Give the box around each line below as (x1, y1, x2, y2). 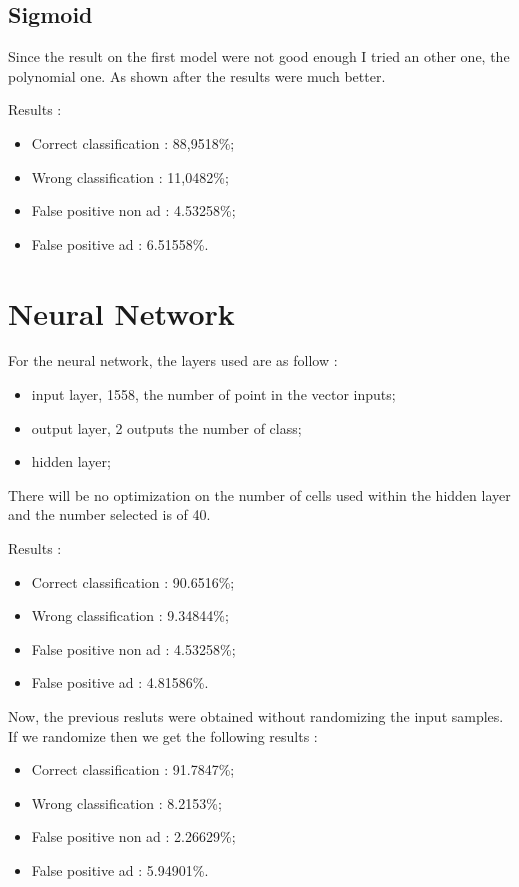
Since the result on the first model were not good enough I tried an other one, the (8, 46, 510, 67)
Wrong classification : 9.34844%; (31, 605, 229, 626)
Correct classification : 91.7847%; (31, 759, 235, 780)
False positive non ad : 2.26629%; (31, 826, 236, 847)
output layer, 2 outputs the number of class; (31, 417, 302, 438)
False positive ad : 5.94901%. (31, 859, 209, 880)
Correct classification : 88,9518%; (31, 132, 235, 153)
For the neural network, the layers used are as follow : (8, 350, 338, 371)
